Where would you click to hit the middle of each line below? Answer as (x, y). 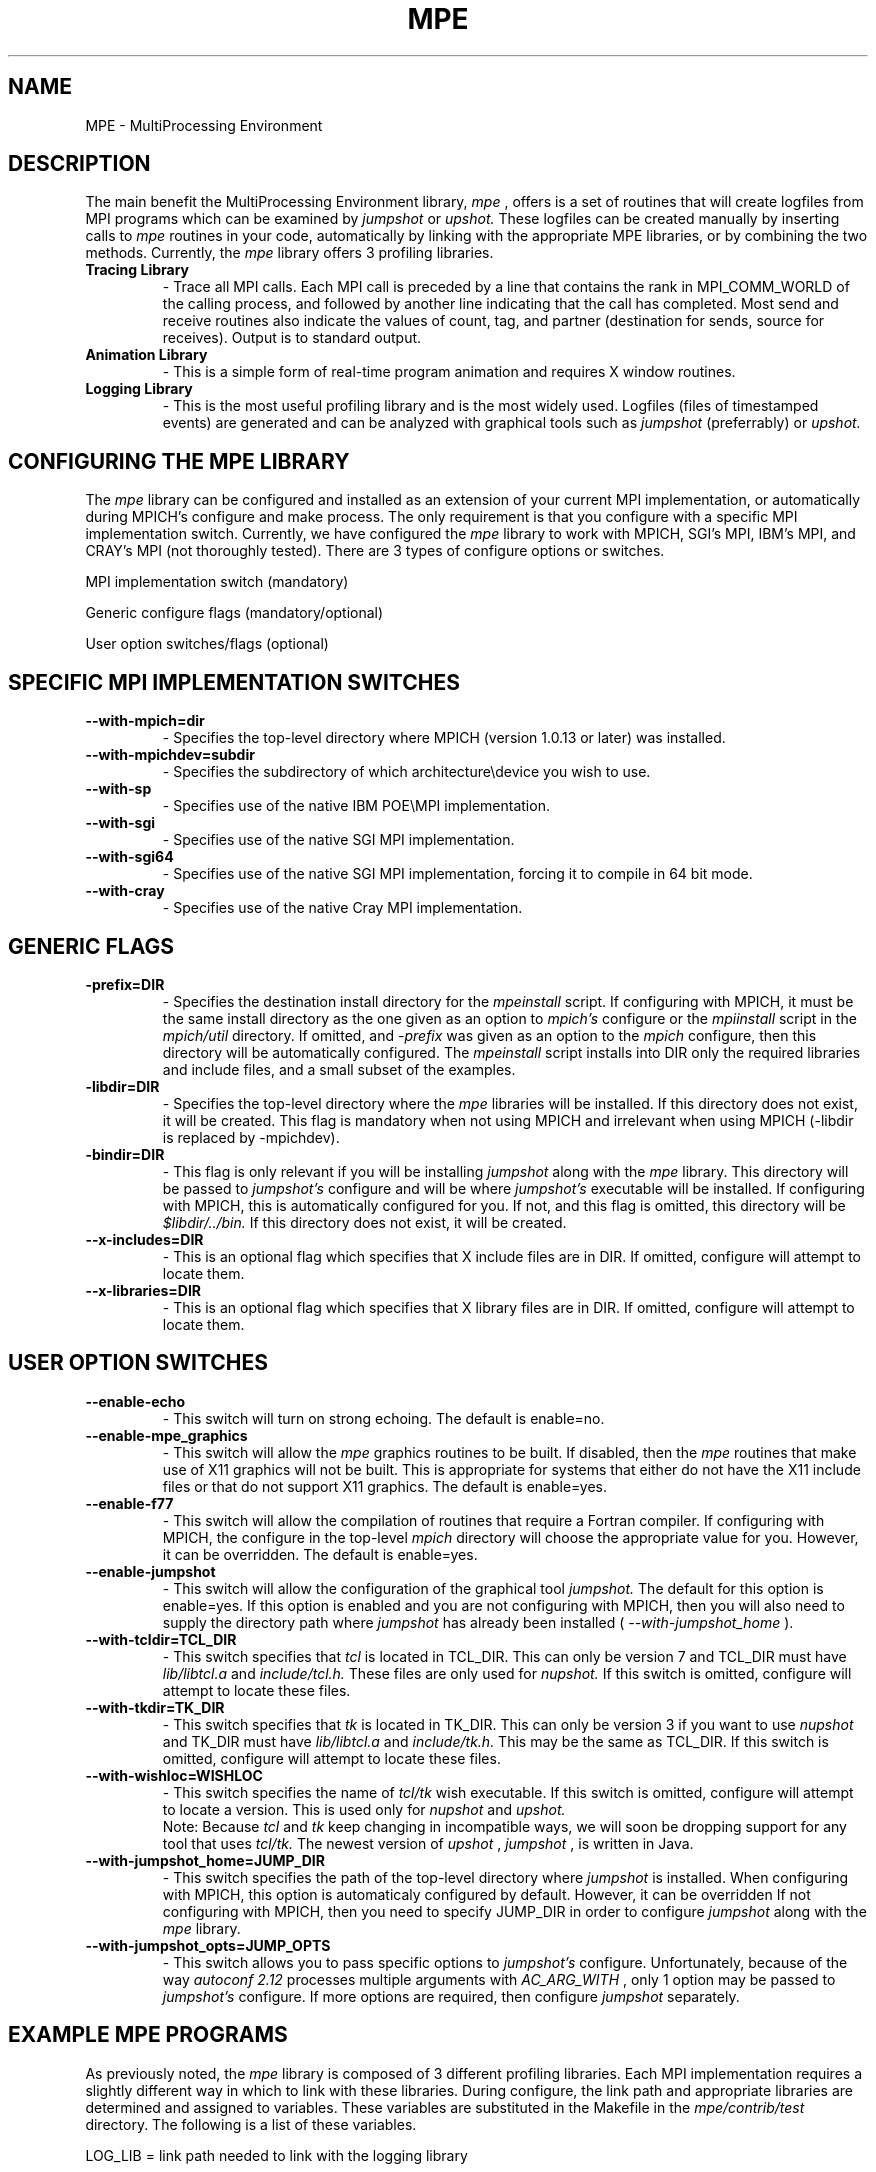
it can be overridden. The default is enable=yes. (320, 1554)
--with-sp (118, 789)
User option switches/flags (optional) (207, 644)
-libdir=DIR (122, 1086)
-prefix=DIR (125, 984)
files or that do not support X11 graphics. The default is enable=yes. (384, 1486)
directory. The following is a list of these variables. (251, 2124)
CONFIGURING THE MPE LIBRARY (179, 461)
